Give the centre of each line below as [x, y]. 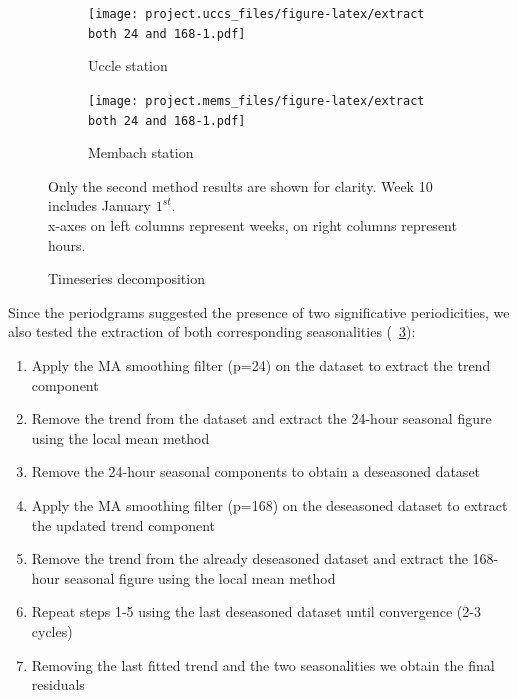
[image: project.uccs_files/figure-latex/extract [256, 14]
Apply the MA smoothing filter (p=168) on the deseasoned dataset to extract [269, 504]
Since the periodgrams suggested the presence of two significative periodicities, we [259, 311]
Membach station [141, 152]
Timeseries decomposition [126, 278]
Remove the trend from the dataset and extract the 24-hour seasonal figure [261, 418]
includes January [99, 205]
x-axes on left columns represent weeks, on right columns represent [252, 225]
